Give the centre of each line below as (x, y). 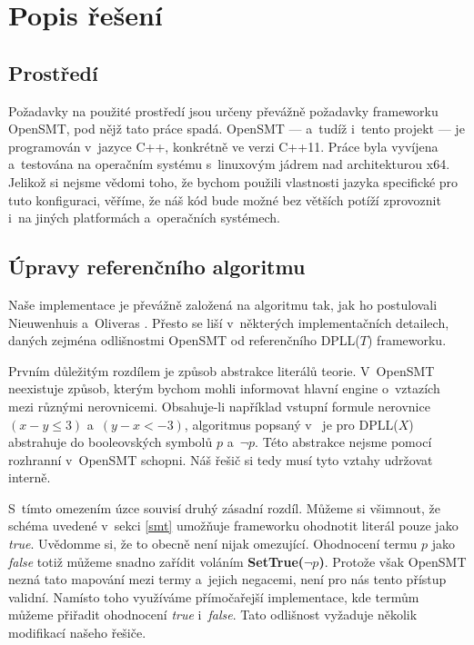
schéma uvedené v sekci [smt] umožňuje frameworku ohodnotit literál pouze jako (233, 526)
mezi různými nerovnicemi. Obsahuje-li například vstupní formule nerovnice (219, 406)
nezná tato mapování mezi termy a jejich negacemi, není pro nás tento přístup (227, 579)
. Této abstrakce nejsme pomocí (343, 442)
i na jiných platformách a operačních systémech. (144, 218)
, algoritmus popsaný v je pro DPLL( (291, 424)
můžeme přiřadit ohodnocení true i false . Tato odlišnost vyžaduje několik (213, 615)
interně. (30, 477)
